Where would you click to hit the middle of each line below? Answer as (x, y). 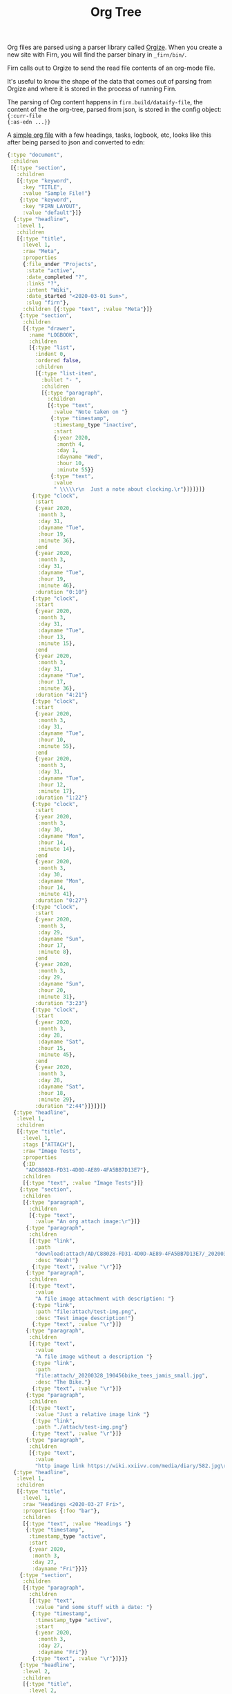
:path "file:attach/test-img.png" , (86, 1311)
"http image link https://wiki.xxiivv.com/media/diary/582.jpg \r (131, 1466)
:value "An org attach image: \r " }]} (87, 1222)
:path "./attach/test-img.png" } (81, 1427)
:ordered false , (58, 361)
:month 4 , (70, 444)
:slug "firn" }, (47, 303)
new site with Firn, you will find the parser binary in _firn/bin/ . (97, 55)
